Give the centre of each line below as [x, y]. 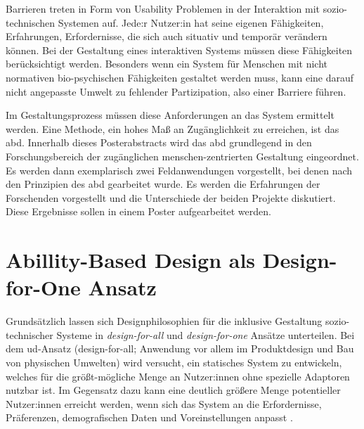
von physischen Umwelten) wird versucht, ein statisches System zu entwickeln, [174, 362]
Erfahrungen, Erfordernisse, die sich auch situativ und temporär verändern [167, 36]
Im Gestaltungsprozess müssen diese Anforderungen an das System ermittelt [170, 115]
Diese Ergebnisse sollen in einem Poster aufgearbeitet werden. [138, 211]
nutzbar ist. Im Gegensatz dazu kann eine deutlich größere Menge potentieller [173, 390]
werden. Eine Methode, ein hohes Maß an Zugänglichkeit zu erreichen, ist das [173, 128]
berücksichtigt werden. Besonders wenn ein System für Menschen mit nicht [167, 64]
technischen [31, 22]
